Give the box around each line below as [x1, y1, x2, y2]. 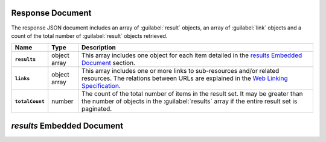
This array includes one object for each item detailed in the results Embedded [81, 51, 302, 60]
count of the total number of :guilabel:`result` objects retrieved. [11, 32, 168, 39]
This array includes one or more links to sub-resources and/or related [81, 67, 280, 75]
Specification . [81, 82, 121, 90]
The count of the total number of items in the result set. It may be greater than [81, 90, 303, 98]
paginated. [81, 105, 112, 113]
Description [81, 43, 116, 52]
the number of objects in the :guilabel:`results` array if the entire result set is [81, 97, 298, 105]
